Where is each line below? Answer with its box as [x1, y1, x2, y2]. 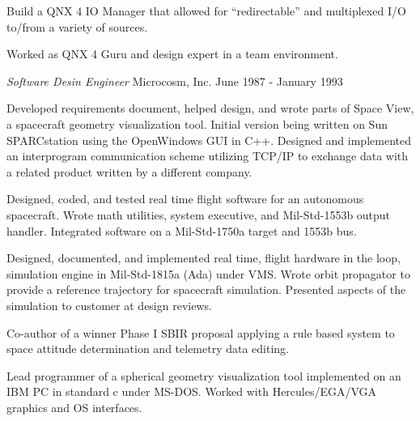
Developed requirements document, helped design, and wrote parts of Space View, [6, 100, 414, 117]
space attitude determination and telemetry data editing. [6, 340, 290, 357]
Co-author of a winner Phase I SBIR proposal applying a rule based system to [6, 324, 395, 341]
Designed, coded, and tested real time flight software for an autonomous [6, 190, 364, 207]
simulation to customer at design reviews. [6, 296, 212, 313]
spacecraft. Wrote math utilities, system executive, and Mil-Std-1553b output [6, 206, 391, 223]
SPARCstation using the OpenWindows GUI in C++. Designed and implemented [6, 131, 411, 148]
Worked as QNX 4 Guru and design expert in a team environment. [6, 45, 338, 62]
